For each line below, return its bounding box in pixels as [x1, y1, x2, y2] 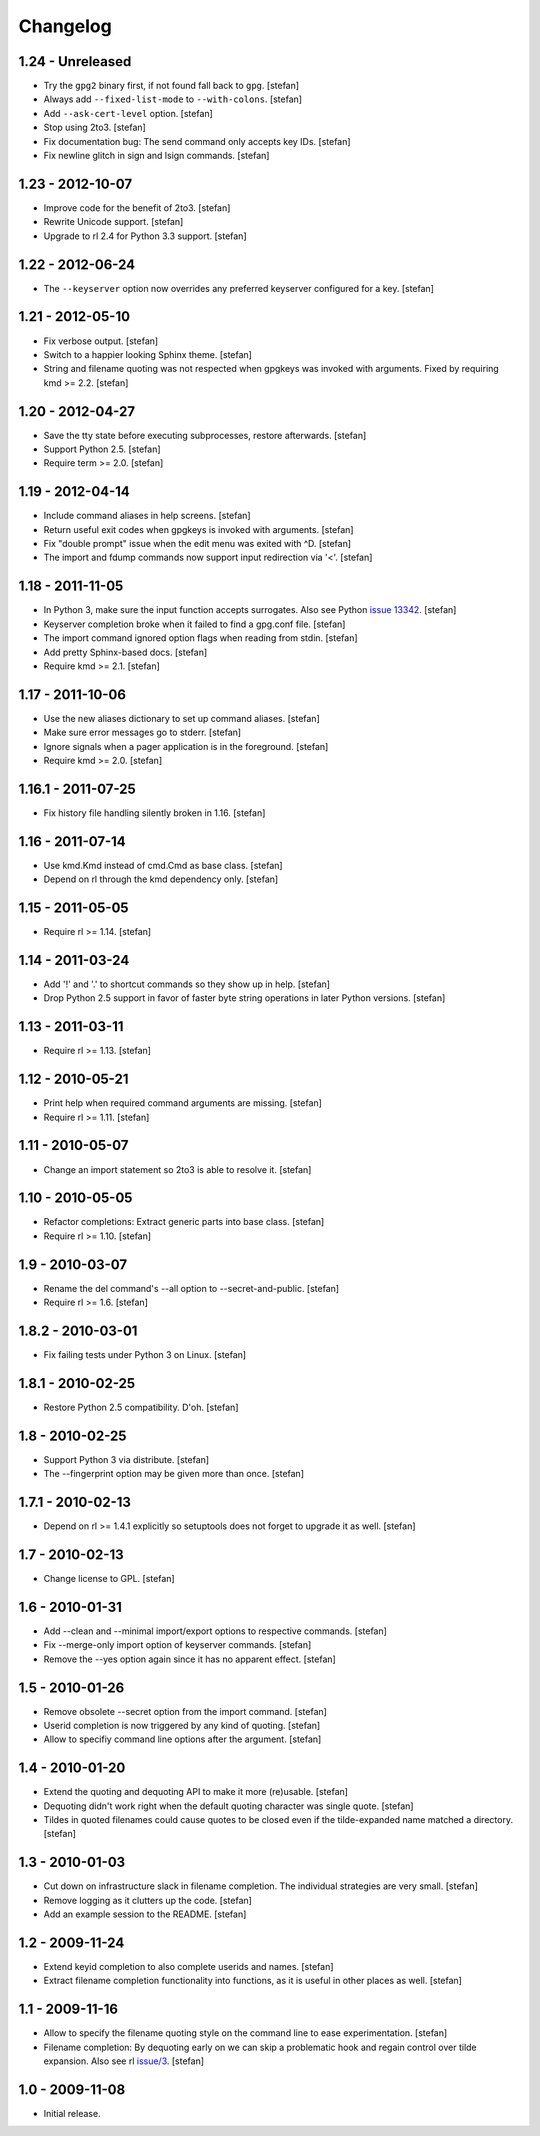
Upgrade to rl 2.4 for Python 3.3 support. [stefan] [43, 230, 247, 242]
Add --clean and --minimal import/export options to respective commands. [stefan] [43, 1625, 387, 1637]
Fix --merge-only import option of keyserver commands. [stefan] [43, 1639, 312, 1651]
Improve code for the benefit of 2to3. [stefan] [43, 201, 231, 214]
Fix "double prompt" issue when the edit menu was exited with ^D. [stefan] [43, 538, 352, 550]
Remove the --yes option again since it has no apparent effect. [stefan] [43, 1653, 337, 1665]
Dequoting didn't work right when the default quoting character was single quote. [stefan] [43, 1800, 414, 1812]
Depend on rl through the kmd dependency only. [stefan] [43, 873, 279, 885]
